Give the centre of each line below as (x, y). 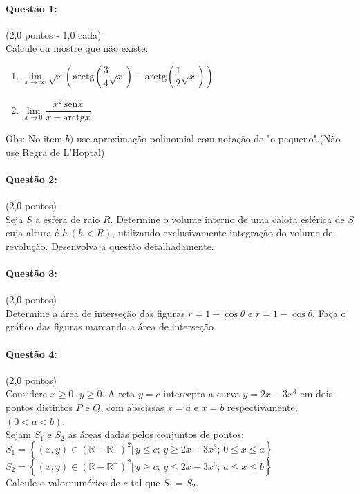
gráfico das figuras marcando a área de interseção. (111, 326)
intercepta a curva (201, 393)
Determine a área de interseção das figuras (95, 313)
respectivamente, (263, 407)
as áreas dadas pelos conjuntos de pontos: (156, 434)
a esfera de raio (68, 219)
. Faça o (329, 313)
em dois (316, 393)
